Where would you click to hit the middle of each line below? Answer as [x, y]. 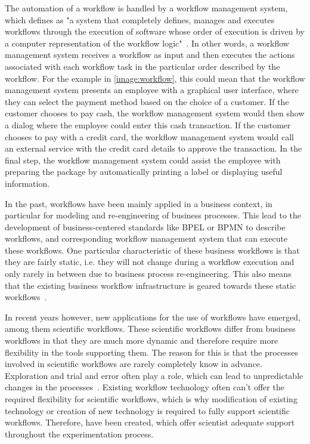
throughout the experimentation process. [79, 434]
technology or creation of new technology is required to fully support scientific [148, 410]
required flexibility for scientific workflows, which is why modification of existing [151, 399]
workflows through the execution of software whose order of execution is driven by [155, 31]
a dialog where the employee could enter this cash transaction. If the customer [148, 124]
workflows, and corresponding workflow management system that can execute [146, 238]
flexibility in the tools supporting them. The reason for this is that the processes [151, 352]
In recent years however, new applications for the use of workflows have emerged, [153, 317]
